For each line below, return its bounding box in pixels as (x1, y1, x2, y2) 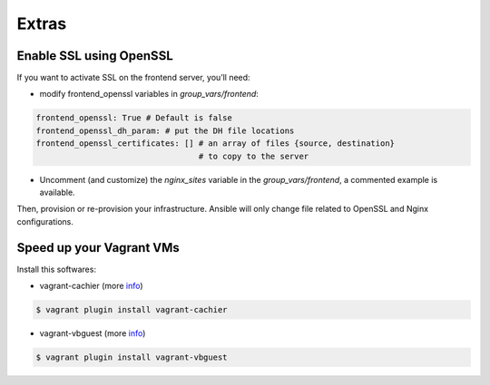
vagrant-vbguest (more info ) (39, 328, 146, 339)
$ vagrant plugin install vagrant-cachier (35, 304, 228, 315)
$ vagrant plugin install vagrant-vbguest (35, 352, 228, 362)
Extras (16, 14, 67, 34)
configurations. (16, 216, 74, 226)
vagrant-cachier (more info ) (39, 281, 144, 292)
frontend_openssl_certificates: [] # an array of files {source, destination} (35, 139, 395, 149)
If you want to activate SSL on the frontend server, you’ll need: (16, 72, 250, 83)
